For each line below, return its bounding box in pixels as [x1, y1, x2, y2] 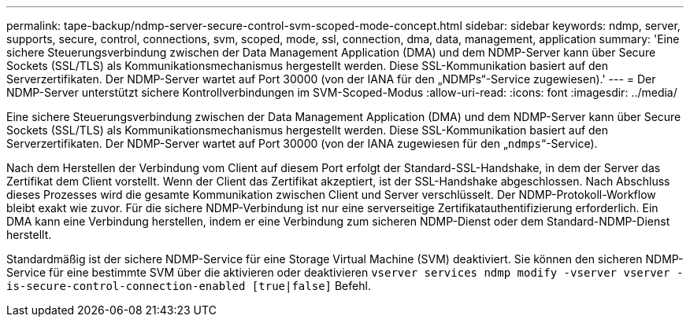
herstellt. [6, 228, 52, 241]
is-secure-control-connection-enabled [6, 280, 246, 292]
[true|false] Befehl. [251, 279, 371, 292]
